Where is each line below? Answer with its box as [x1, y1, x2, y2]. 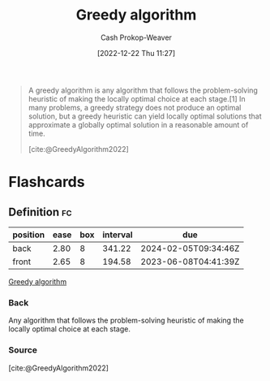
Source [8, 344, 38, 356]
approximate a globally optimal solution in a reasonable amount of [28, 119, 249, 129]
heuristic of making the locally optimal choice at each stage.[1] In [28, 93, 246, 103]
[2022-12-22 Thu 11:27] [96, 48, 176, 58]
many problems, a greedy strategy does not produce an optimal [28, 102, 242, 112]
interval [102, 229, 133, 240]
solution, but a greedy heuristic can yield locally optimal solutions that [28, 111, 262, 121]
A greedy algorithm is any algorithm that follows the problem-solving [28, 85, 258, 95]
